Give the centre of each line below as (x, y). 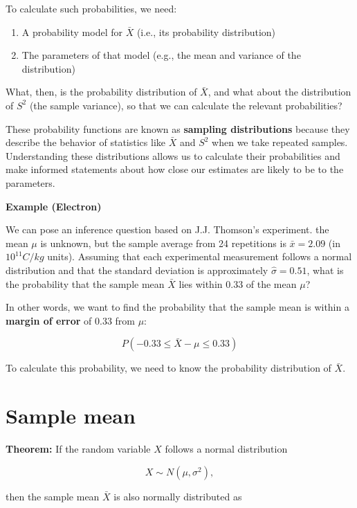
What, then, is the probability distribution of (101, 92)
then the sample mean (53, 496)
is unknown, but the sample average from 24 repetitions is (163, 243)
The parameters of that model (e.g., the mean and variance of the (161, 55)
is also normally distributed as (178, 496)
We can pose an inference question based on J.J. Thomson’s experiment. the (167, 229)
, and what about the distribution (280, 92)
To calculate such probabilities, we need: (91, 8)
